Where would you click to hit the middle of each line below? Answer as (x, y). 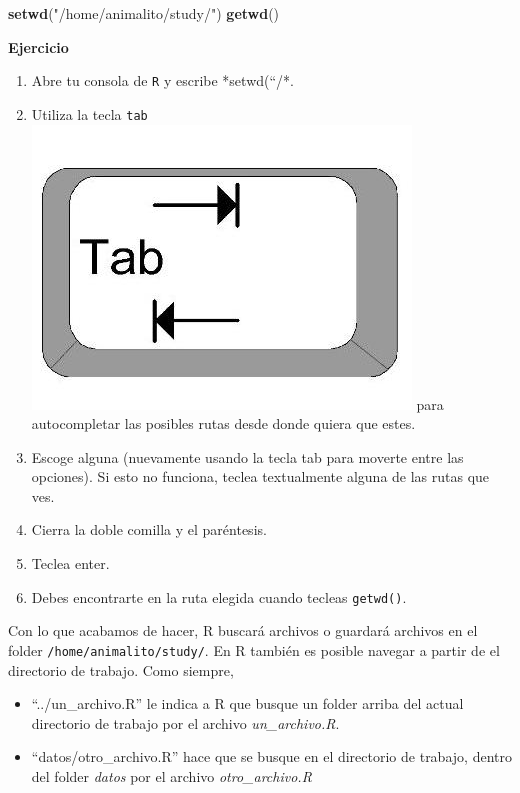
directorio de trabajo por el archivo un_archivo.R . (185, 722)
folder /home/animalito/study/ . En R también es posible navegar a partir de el (254, 649)
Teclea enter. (70, 563)
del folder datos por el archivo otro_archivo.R (171, 775)
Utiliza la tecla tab (89, 113)
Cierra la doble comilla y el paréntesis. (149, 529)
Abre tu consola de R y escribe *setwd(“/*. (162, 80)
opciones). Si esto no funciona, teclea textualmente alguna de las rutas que (260, 476)
